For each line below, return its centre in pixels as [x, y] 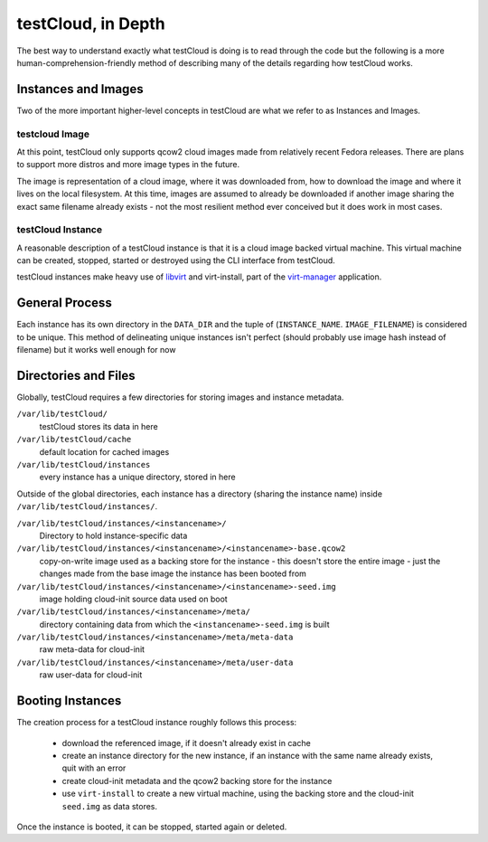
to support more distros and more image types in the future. [128, 165]
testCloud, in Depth [91, 24]
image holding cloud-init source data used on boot [133, 599]
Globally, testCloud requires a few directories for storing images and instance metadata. [180, 397]
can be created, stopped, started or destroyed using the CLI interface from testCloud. [176, 260]
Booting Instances [69, 701]
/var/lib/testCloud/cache [74, 440]
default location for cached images [104, 451]
